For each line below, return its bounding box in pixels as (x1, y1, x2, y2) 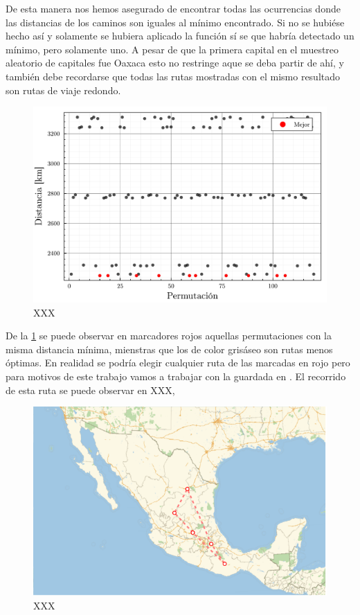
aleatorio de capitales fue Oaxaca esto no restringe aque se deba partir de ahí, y (6, 55, 344, 70)
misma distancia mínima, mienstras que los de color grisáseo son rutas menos (6, 341, 333, 356)
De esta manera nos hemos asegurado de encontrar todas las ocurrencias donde (6, 1, 341, 15)
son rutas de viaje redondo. (6, 82, 121, 97)
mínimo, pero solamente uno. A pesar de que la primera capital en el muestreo (6, 42, 339, 56)
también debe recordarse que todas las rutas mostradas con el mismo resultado (6, 69, 341, 83)
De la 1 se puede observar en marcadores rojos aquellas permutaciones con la (6, 328, 332, 343)
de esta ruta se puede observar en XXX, (6, 382, 175, 397)
